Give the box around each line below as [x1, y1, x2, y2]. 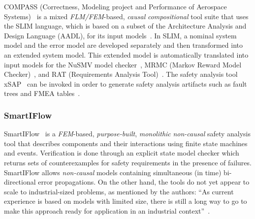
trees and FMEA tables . [4, 88, 80, 98]
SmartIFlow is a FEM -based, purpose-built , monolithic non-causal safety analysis [4, 128, 251, 139]
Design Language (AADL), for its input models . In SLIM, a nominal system [4, 30, 237, 40]
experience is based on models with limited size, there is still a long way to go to [4, 196, 247, 206]
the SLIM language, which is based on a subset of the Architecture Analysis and [4, 21, 247, 31]
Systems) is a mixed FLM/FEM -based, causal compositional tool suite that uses [4, 11, 249, 21]
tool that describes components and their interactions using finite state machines [4, 138, 248, 148]
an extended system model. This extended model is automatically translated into [4, 49, 249, 60]
